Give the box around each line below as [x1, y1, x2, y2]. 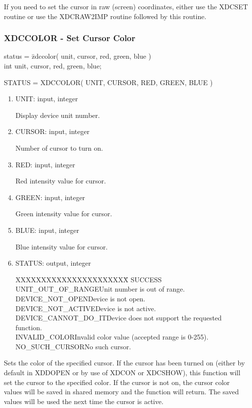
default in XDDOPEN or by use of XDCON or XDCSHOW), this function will [4, 367, 241, 378]
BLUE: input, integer [15, 225, 79, 235]
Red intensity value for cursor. [15, 176, 106, 186]
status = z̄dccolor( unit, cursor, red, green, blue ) [4, 51, 151, 61]
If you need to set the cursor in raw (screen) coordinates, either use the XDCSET [4, 1, 248, 11]
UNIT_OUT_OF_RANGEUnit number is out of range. [15, 284, 185, 294]
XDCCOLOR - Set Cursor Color [4, 32, 136, 44]
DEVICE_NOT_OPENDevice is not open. [15, 293, 146, 303]
